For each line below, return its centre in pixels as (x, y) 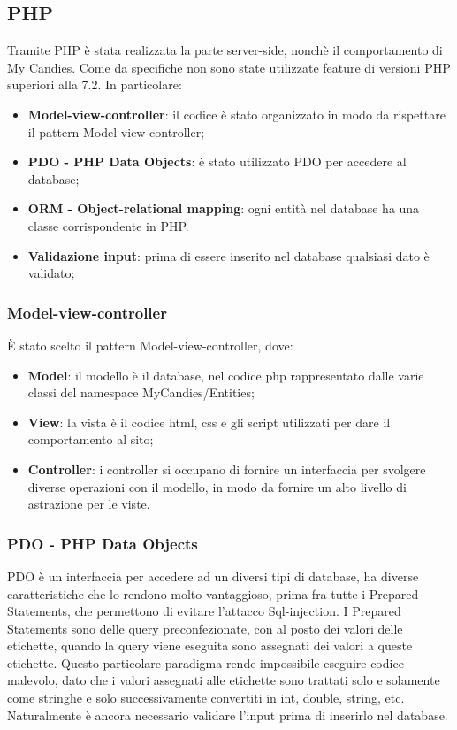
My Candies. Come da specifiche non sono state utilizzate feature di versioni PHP (229, 67)
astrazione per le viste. (89, 504)
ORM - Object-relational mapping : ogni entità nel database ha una (224, 208)
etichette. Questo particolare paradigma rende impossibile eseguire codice (206, 662)
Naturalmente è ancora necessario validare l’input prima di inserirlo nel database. (228, 715)
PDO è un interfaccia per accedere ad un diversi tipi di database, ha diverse (213, 576)
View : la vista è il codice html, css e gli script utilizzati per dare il (209, 422)
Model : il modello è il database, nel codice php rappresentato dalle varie (226, 375)
